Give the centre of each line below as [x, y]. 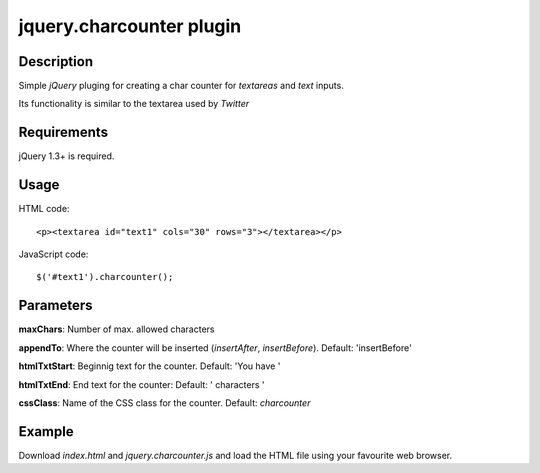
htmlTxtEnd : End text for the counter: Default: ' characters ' [141, 384]
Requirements [63, 132]
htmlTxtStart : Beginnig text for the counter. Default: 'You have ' [149, 366]
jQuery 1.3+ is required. [66, 156]
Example [46, 431]
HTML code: [44, 209]
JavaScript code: [53, 254]
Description [56, 61]
